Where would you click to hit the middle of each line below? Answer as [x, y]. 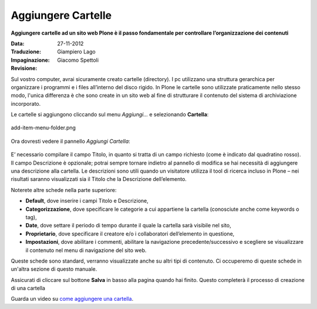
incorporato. [26, 103]
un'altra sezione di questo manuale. [54, 269]
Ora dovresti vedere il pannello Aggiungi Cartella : [70, 141]
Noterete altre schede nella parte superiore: [64, 190]
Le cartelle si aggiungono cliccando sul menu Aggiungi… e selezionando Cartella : [110, 115]
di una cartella [28, 288]
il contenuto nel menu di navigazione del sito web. [86, 250]
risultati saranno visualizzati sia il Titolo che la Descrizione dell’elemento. [99, 179]
